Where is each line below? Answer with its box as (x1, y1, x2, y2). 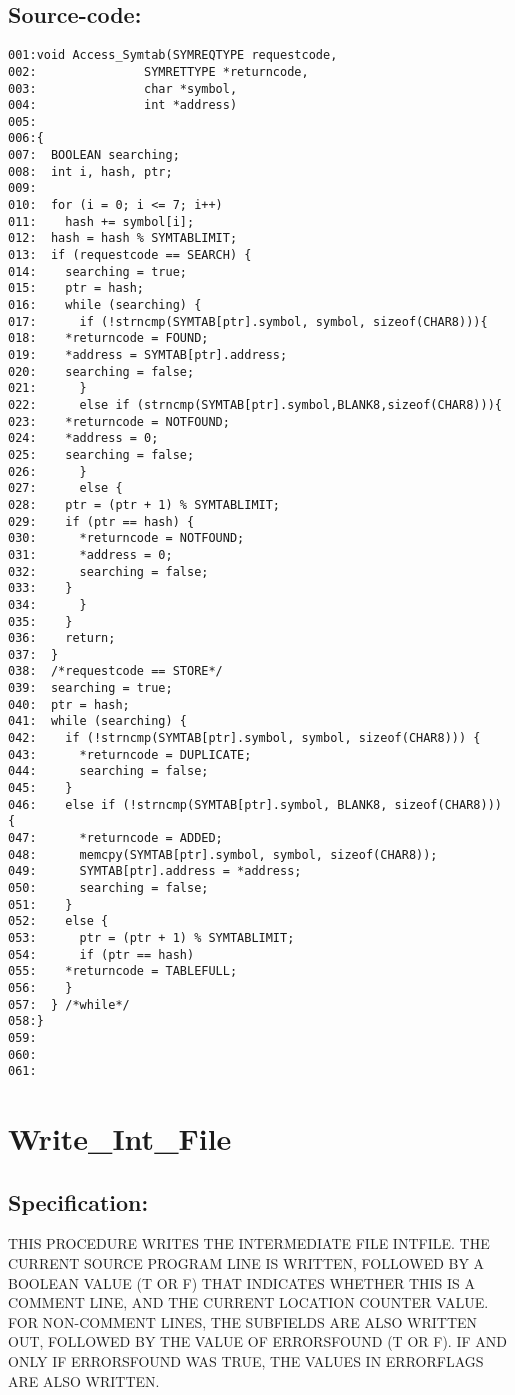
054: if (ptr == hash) (8, 947, 195, 962)
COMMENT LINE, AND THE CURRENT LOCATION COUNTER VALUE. (8, 1292, 489, 1313)
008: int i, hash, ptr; (8, 164, 173, 179)
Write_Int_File (8, 1118, 232, 1159)
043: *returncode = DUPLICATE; (8, 747, 252, 762)
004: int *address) (8, 98, 238, 113)
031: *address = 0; (8, 547, 173, 562)
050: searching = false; (8, 881, 209, 896)
